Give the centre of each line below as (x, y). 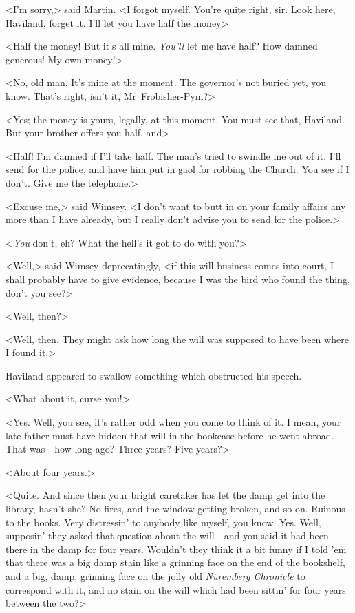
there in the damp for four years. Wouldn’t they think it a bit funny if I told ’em (176, 549)
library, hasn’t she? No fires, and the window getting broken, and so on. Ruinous (175, 509)
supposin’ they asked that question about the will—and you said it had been (167, 536)
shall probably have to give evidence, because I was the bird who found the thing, (178, 279)
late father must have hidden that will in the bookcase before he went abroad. (170, 435)
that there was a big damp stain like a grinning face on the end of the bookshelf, (175, 562)
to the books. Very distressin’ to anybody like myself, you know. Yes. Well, (163, 522)
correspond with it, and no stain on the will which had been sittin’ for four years (176, 589)
